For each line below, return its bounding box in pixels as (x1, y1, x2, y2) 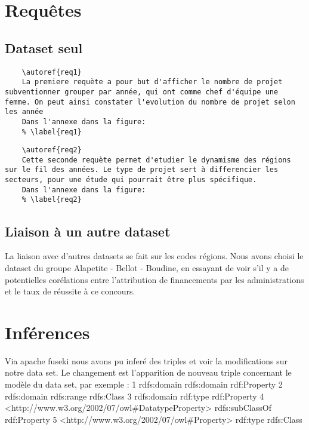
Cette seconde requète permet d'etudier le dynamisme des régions (21, 155, 291, 164)
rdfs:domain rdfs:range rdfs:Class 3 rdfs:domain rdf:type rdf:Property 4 (5, 389, 264, 402)
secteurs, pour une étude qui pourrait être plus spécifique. (5, 176, 257, 185)
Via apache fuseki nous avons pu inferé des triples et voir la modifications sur (5, 354, 288, 367)
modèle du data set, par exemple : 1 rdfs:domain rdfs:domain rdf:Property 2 (5, 378, 283, 390)
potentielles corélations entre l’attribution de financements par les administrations (5, 273, 304, 285)
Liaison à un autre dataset (5, 222, 171, 240)
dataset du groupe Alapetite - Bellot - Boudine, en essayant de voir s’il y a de (5, 261, 289, 274)
